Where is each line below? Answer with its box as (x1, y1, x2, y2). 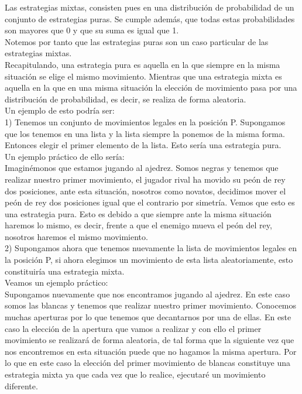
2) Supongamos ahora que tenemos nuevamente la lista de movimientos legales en (5, 242, 297, 254)
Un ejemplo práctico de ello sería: (5, 150, 125, 162)
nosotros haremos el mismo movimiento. (5, 230, 148, 242)
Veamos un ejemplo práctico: (5, 276, 108, 289)
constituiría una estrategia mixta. (5, 265, 125, 277)
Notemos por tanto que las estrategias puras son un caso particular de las (5, 35, 269, 47)
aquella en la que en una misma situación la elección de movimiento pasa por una (5, 81, 297, 94)
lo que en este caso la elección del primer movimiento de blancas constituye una (5, 357, 290, 369)
